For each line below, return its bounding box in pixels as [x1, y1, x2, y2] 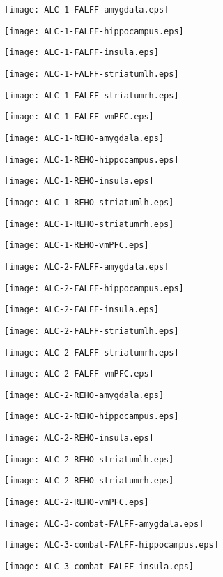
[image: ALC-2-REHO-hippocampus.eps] [4, 411, 179, 422]
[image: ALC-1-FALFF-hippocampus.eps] [4, 26, 184, 36]
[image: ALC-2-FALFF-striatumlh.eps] [4, 326, 179, 336]
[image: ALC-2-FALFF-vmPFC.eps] [4, 369, 154, 379]
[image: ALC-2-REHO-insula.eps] [4, 433, 154, 444]
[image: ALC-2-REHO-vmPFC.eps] [4, 497, 149, 508]
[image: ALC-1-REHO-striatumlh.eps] [4, 197, 174, 207]
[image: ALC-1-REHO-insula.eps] [4, 176, 154, 187]
